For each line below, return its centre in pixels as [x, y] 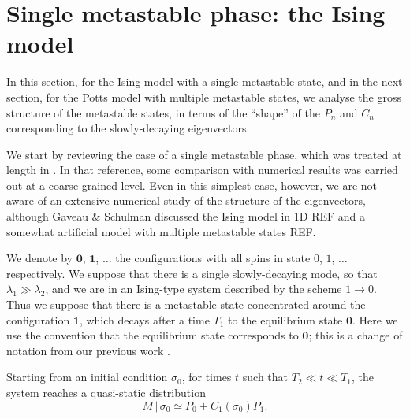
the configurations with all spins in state [213, 258]
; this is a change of [356, 335]
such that [265, 377]
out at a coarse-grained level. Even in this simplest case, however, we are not [192, 185]
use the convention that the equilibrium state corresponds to [153, 335]
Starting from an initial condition [87, 377]
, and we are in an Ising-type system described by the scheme [194, 289]
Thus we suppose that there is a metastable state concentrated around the [186, 304]
